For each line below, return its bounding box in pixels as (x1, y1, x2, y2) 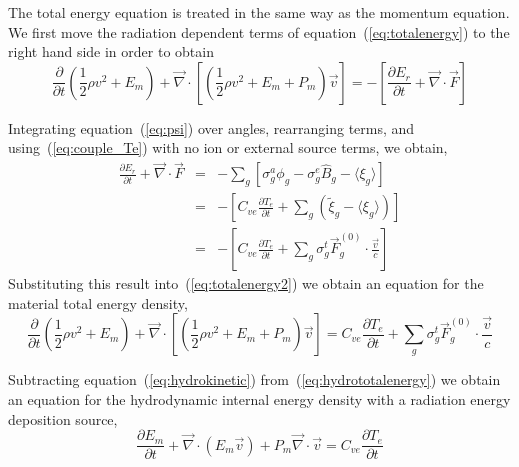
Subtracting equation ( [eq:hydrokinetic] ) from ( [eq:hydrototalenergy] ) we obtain (8, 369, 501, 390)
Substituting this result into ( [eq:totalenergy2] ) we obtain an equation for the (8, 273, 484, 294)
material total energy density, (8, 292, 188, 313)
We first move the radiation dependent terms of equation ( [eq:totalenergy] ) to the (8, 21, 510, 42)
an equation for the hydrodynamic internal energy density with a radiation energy (8, 389, 511, 410)
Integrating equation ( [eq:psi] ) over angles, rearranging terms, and (8, 117, 415, 138)
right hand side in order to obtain (8, 41, 214, 62)
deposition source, (8, 408, 118, 429)
